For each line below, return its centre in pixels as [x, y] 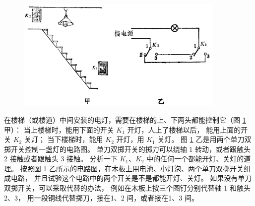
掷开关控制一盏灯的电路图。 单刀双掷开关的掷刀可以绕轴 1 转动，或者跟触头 [127, 149]
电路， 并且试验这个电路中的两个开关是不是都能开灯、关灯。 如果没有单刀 [131, 178]
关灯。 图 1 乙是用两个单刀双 [204, 139]
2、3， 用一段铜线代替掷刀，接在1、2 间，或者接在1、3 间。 [101, 197]
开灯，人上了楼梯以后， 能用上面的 [184, 129]
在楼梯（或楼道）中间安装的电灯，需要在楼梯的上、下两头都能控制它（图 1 [125, 119]
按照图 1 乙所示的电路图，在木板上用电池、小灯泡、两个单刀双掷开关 [132, 168]
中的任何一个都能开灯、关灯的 [195, 159]
